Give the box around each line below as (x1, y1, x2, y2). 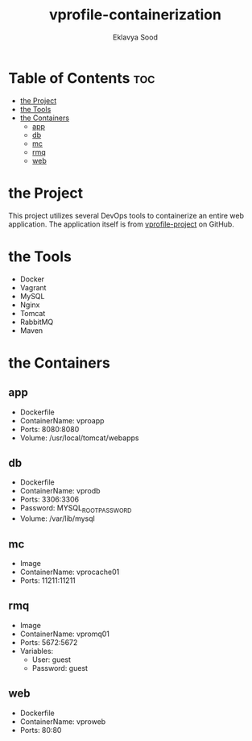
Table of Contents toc (8, 69, 155, 87)
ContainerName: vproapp (19, 415, 105, 425)
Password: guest (31, 663, 89, 672)
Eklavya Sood (112, 32, 159, 42)
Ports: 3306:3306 (19, 494, 80, 505)
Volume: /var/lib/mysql (19, 514, 95, 523)
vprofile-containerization (49, 6, 221, 24)
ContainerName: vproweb (19, 716, 106, 726)
